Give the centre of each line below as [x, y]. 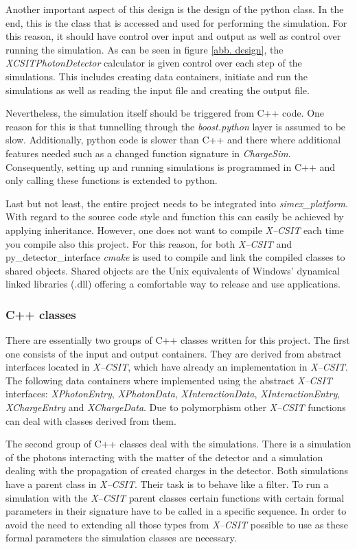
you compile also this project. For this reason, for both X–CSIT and [149, 243]
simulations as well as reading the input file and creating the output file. [158, 90]
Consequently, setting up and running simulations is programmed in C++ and [171, 166]
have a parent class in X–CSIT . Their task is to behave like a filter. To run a [167, 484]
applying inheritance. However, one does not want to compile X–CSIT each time [175, 230]
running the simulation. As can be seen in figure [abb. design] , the [145, 49]
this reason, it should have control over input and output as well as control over [173, 36]
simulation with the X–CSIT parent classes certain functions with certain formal [175, 497]
